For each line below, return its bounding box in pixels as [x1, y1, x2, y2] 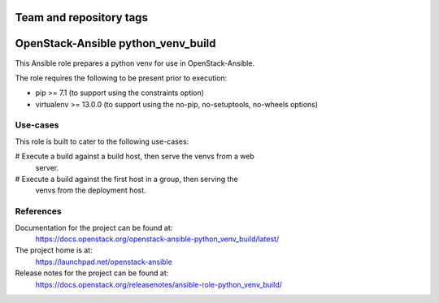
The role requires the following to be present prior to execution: [15, 73, 228, 83]
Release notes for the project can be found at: [15, 268, 169, 278]
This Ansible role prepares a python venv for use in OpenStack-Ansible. [15, 58, 255, 68]
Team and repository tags [15, 11, 148, 24]
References [15, 206, 62, 217]
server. [35, 162, 59, 172]
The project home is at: [15, 245, 93, 255]
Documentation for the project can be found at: [15, 223, 173, 232]
